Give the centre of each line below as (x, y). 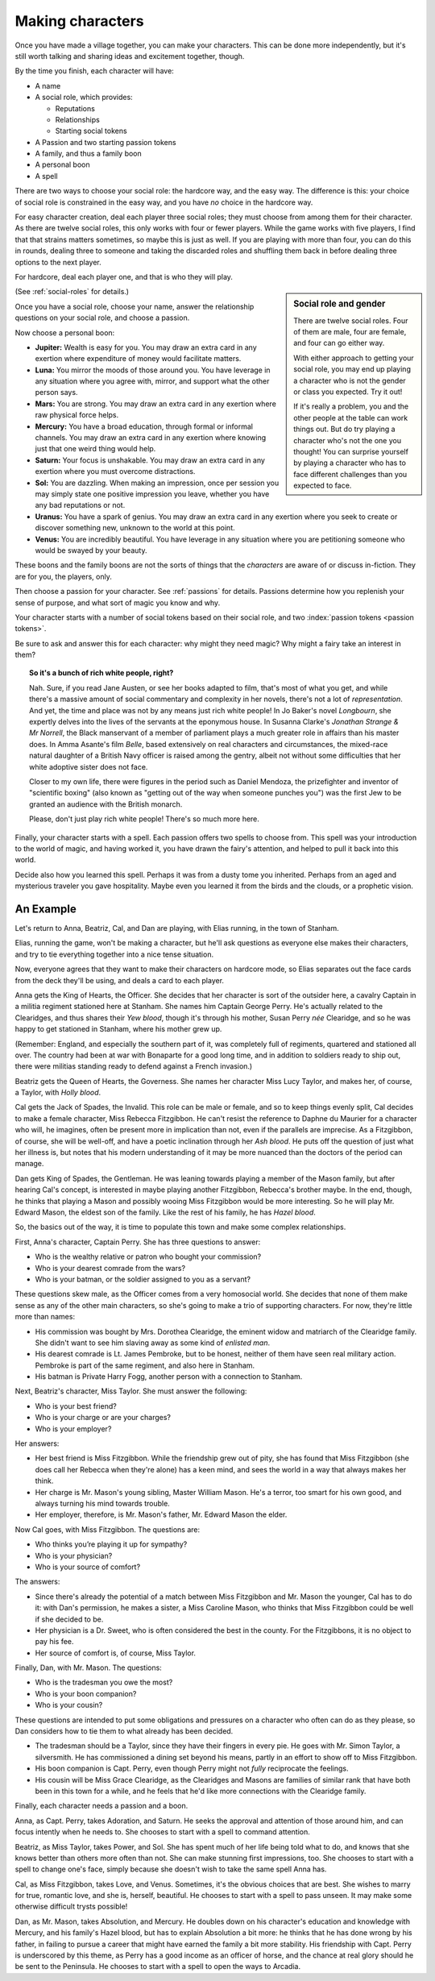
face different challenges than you (350, 474)
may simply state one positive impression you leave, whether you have (152, 494)
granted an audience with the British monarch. (106, 804)
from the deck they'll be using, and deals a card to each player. (120, 980)
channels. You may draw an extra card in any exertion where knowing (151, 438)
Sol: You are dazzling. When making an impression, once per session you (157, 483)
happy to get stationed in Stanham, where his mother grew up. (118, 1029)
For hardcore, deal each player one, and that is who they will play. (124, 276)
